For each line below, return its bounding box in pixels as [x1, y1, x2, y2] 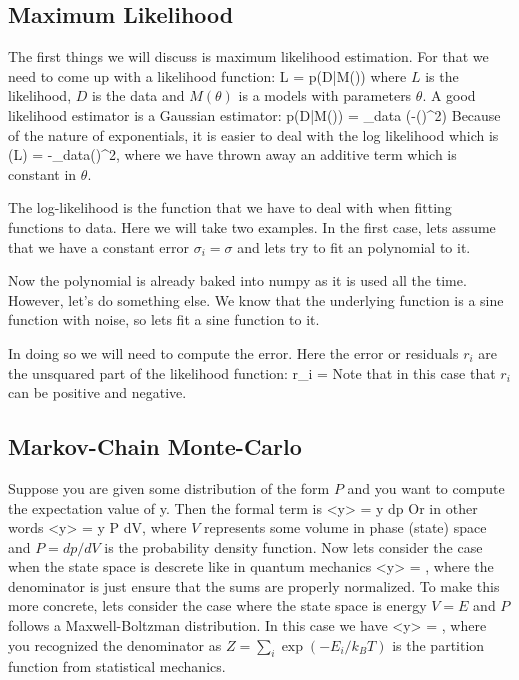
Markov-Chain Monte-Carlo [8, 431, 302, 462]
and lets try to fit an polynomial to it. [237, 236, 471, 257]
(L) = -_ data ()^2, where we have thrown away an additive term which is [8, 144, 457, 165]
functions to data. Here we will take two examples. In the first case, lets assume [8, 216, 496, 237]
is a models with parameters [238, 85, 412, 106]
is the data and [91, 85, 185, 106]
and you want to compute [347, 477, 505, 498]
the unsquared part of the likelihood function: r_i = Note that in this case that [8, 362, 496, 383]
